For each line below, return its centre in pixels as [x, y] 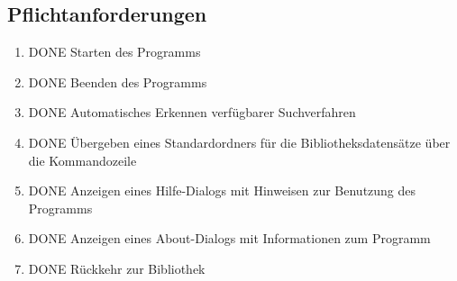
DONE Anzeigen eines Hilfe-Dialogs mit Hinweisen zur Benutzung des [222, 190]
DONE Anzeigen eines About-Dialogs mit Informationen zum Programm [229, 238]
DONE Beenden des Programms [118, 82]
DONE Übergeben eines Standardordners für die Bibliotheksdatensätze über [239, 142]
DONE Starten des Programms [114, 52]
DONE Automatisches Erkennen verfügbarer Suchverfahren [192, 112]
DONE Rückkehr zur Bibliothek [117, 268]
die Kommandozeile [82, 160]
